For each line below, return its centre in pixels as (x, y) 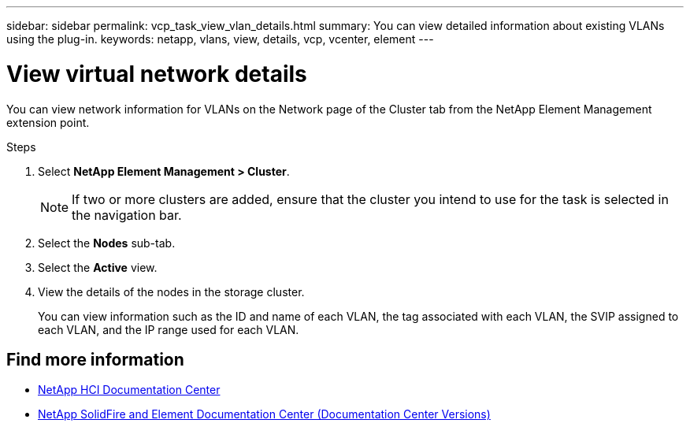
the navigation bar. (127, 215)
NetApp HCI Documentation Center (129, 390)
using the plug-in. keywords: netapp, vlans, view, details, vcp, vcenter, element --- (220, 39)
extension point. (48, 122)
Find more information (95, 359)
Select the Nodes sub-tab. (107, 243)
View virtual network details (157, 74)
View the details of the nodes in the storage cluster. (171, 291)
